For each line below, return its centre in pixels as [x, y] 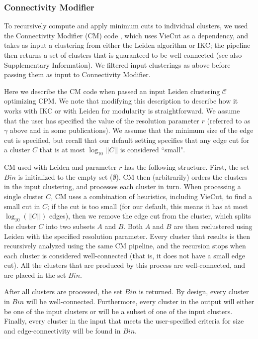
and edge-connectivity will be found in [62, 330]
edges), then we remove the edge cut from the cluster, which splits [150, 216]
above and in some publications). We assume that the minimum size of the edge [131, 130]
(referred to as [229, 120]
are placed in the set [35, 275]
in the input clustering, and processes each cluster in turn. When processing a [123, 186]
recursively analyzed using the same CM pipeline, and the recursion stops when [125, 246]
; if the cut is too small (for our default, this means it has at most [148, 206]
